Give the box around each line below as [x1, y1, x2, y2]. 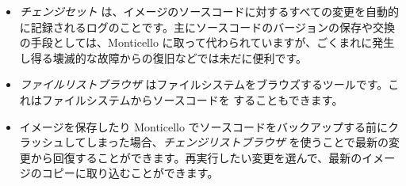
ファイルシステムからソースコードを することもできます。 [41, 91, 343, 108]
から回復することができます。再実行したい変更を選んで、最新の [30, 149, 362, 165]
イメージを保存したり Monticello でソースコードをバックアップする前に [19, 118, 388, 135]
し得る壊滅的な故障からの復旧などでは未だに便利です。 [19, 49, 308, 66]
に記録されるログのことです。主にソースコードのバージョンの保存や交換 [19, 18, 395, 35]
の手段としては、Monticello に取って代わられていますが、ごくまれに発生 [19, 34, 395, 51]
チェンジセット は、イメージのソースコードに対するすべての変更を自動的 [19, 3, 399, 19]
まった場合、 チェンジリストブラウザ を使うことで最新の [97, 134, 389, 150]
